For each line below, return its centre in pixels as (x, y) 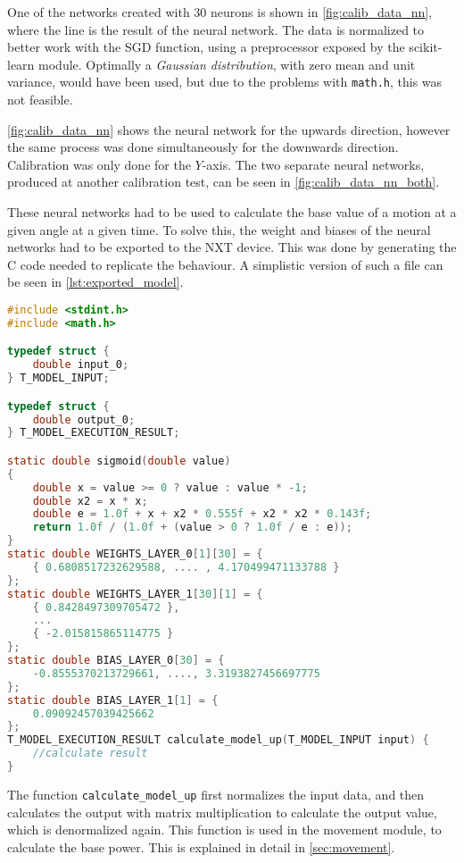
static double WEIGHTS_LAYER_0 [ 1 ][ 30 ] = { (135, 554)
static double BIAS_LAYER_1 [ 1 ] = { (113, 700)
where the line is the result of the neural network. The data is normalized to (216, 29)
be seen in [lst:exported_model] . (95, 282)
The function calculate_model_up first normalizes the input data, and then (216, 794)
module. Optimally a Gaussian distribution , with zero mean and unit (227, 64)
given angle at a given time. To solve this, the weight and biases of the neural (219, 229)
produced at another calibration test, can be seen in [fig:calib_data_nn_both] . (224, 182)
